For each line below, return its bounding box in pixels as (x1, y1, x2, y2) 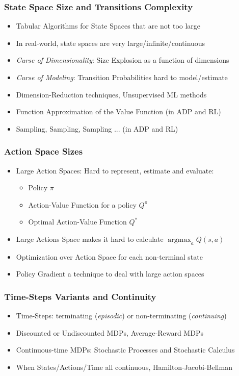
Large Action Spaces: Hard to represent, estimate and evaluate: (16, 165, 214, 176)
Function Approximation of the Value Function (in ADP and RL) (16, 106, 221, 117)
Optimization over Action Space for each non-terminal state (16, 251, 203, 262)
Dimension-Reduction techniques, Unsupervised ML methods (16, 89, 207, 99)
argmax (168, 236, 191, 243)
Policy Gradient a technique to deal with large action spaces (16, 268, 204, 279)
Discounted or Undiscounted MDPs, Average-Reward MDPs (16, 327, 203, 338)
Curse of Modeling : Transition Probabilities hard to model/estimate (16, 72, 228, 82)
